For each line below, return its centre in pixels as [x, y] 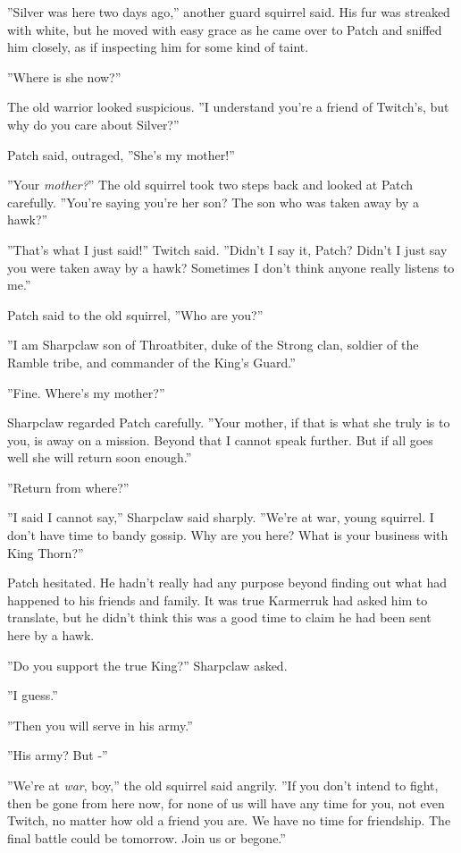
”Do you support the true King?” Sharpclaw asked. [147, 665]
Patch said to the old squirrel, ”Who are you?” [135, 314]
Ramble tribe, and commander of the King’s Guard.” [151, 362]
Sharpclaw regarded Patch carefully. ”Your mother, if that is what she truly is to [229, 422]
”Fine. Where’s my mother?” [86, 392]
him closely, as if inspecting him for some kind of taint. [158, 47]
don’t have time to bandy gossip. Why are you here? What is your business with [228, 535]
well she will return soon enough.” [100, 457]
